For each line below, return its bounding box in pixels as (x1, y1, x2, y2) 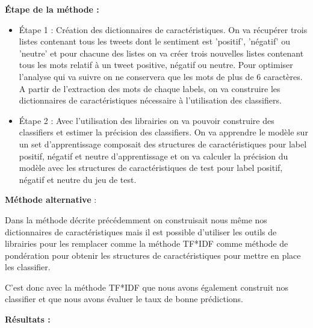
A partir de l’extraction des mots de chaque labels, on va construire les (19, 82, 280, 94)
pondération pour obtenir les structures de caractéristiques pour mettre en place (5, 249, 301, 261)
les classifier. (5, 261, 51, 273)
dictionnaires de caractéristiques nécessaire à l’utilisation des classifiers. (19, 94, 282, 107)
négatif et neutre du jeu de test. (19, 173, 137, 185)
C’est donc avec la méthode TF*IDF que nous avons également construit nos (5, 280, 289, 293)
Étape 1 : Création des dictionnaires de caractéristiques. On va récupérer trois (19, 23, 308, 36)
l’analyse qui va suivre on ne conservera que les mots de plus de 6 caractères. (19, 70, 303, 82)
